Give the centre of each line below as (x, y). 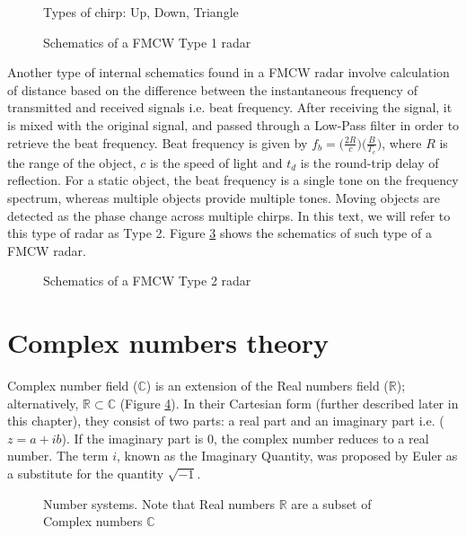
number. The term (58, 456)
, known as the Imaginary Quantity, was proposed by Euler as (287, 456)
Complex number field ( (73, 386)
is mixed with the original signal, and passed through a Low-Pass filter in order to (233, 124)
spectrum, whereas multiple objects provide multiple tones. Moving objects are (224, 197)
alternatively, (43, 403)
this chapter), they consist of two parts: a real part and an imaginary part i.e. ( (226, 421)
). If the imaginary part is (132, 438)
